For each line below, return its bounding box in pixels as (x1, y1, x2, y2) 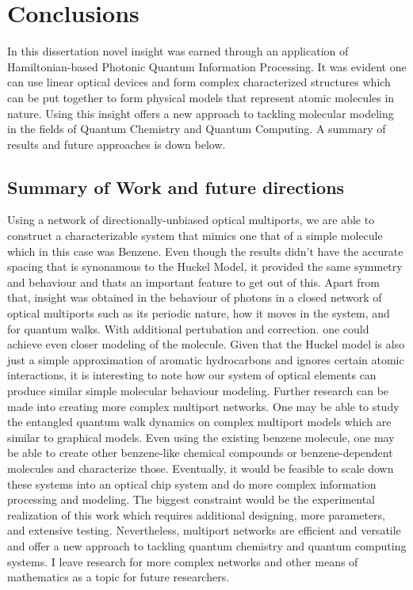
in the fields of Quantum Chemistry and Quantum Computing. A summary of (7, 120, 386, 137)
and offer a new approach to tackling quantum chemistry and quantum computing (7, 537, 407, 554)
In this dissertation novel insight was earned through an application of (7, 43, 349, 59)
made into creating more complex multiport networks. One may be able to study (7, 398, 400, 414)
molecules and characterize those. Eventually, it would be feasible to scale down (7, 459, 394, 476)
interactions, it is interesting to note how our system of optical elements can (7, 367, 377, 383)
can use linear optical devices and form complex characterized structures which (7, 74, 391, 90)
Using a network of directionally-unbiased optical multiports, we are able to (7, 211, 375, 228)
